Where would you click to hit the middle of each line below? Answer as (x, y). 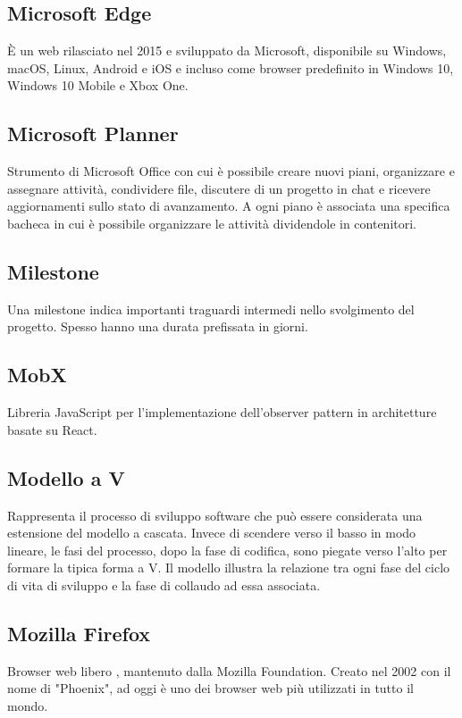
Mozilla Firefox (79, 633)
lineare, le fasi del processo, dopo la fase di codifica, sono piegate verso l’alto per (227, 550)
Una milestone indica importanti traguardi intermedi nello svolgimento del (211, 309)
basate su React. (52, 429)
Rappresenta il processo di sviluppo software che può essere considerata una (215, 515)
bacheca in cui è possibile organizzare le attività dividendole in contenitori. (212, 223)
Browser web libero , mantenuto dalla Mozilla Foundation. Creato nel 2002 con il (229, 670)
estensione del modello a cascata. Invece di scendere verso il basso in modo (212, 533)
